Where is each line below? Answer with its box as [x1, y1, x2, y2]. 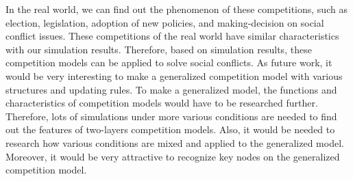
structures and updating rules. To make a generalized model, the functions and [5, 82, 337, 96]
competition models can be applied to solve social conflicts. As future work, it [5, 55, 332, 70]
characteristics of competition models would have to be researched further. [5, 96, 318, 110]
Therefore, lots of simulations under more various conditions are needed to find [5, 109, 337, 123]
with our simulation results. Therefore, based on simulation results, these [5, 42, 312, 56]
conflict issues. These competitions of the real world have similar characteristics [5, 29, 339, 43]
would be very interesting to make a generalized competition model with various [5, 68, 343, 83]
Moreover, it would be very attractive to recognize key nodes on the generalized [5, 149, 340, 163]
